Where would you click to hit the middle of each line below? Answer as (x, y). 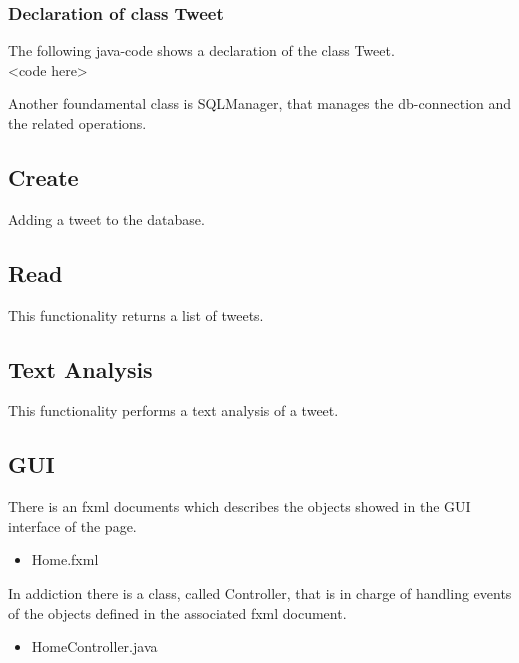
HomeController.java (94, 646)
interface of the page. (72, 525)
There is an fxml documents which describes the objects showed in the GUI (239, 506)
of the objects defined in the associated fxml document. (177, 612)
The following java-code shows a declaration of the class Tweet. (201, 50)
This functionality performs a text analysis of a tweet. (173, 410)
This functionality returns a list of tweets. (136, 314)
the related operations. (77, 123)
